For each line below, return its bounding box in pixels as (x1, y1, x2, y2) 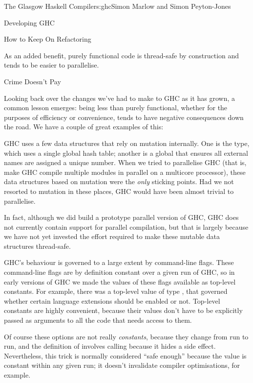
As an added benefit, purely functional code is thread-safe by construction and (4, 50, 239, 60)
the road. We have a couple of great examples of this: (4, 121, 164, 132)
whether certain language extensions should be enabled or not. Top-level (4, 295, 220, 306)
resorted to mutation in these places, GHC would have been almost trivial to (4, 186, 234, 196)
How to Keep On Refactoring (4, 34, 91, 44)
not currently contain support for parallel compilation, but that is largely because (4, 221, 249, 232)
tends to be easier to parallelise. (4, 60, 99, 70)
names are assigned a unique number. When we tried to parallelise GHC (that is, (4, 157, 247, 168)
